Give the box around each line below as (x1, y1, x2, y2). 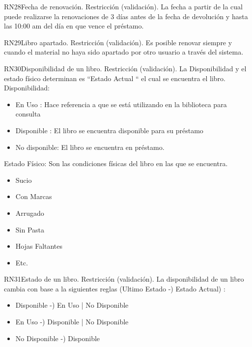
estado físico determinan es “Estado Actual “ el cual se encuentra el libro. (4, 73, 225, 83)
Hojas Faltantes (15, 241, 63, 251)
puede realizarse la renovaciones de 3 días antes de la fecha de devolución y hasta (4, 11, 248, 21)
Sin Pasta (15, 224, 45, 234)
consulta (15, 109, 41, 119)
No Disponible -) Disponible (15, 333, 100, 343)
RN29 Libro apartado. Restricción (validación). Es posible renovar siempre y (4, 37, 232, 47)
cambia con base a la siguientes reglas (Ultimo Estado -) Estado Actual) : (4, 283, 225, 293)
